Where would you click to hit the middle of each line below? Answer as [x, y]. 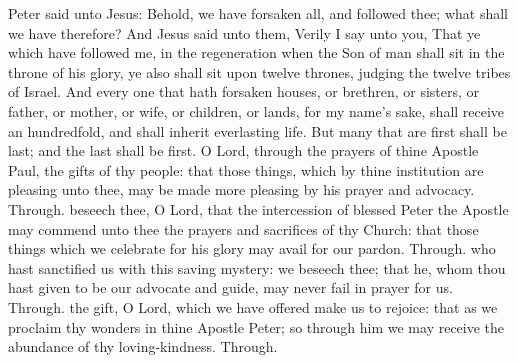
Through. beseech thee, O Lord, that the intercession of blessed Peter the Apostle [258, 208]
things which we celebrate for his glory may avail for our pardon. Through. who [252, 248]
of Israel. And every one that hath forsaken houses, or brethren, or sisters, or [244, 91]
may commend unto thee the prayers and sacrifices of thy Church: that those [243, 228]
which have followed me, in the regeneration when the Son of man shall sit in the [256, 52]
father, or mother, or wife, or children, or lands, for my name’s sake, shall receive [256, 110]
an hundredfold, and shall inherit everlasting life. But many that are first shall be [257, 130]
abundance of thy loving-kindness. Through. [143, 346]
